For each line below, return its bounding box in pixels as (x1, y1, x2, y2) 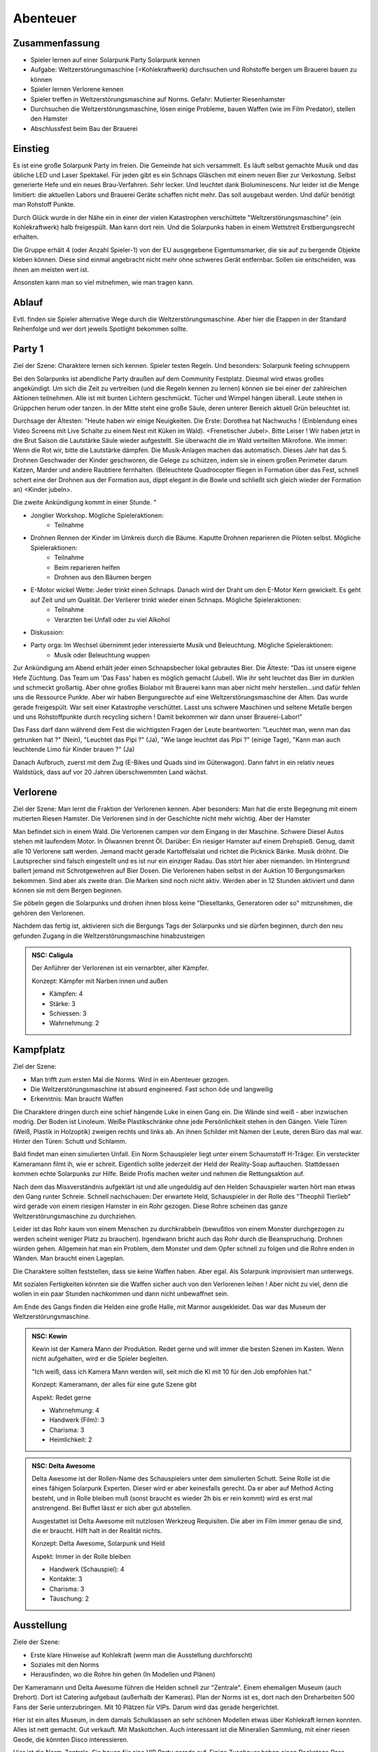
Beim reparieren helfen (54, 563, 120, 571)
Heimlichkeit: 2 (49, 1435, 92, 1444)
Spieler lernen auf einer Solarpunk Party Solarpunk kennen (30, 56, 201, 64)
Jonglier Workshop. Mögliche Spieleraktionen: (30, 511, 164, 519)
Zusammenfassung (13, 37, 100, 49)
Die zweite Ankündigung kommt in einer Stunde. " (13, 498, 157, 507)
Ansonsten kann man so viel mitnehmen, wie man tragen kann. (13, 278, 194, 287)
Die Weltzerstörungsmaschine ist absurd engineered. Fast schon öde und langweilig (30, 1085, 273, 1093)
